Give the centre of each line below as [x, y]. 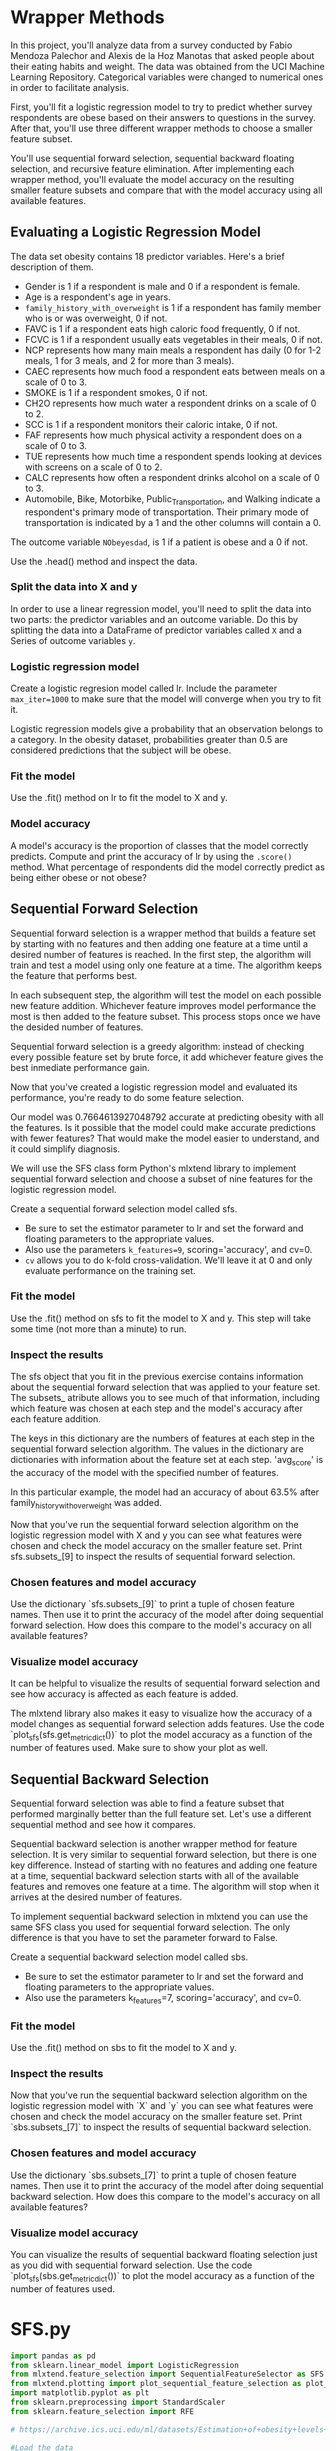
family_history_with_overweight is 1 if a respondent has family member [173, 307]
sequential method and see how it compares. [103, 1824]
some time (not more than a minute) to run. [98, 1328]
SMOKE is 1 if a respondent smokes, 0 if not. [116, 392]
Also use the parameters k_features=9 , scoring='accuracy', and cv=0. [168, 1249]
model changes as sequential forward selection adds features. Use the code [167, 1724]
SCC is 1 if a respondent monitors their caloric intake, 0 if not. [151, 424]
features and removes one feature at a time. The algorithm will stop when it [165, 1886]
